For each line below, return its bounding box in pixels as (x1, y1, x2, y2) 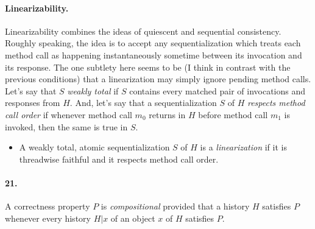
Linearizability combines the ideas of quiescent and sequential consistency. (5, 24, 281, 37)
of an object (110, 211, 155, 224)
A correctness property (5, 200, 90, 213)
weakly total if (67, 84, 119, 97)
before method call (198, 108, 268, 121)
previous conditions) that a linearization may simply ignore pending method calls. (5, 72, 311, 85)
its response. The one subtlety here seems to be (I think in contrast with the (5, 60, 291, 73)
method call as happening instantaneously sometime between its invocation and (5, 48, 302, 61)
